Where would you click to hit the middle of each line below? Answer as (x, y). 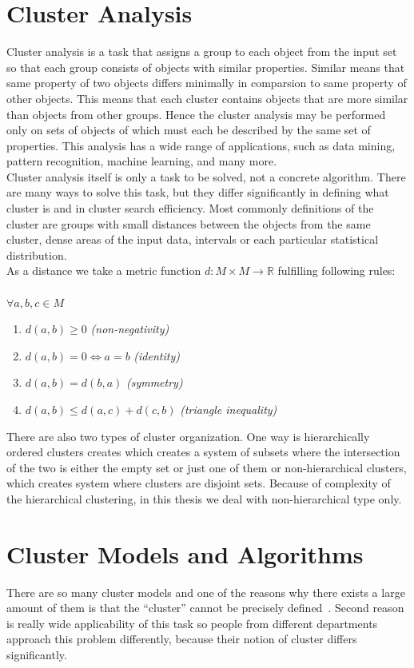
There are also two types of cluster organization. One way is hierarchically (188, 436)
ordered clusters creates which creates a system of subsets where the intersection (203, 452)
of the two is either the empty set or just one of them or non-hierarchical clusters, (207, 467)
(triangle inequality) (229, 409)
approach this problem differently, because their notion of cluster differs (182, 639)
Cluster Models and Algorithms (185, 553)
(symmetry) (154, 382)
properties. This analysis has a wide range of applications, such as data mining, (201, 145)
